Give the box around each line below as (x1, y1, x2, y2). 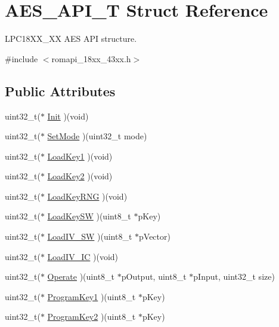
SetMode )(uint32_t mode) (47, 130, 147, 142)
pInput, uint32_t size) (193, 270, 275, 283)
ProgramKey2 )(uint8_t (47, 310, 136, 323)
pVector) (139, 230, 170, 243)
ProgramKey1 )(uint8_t (47, 290, 136, 302)
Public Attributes (5, 81, 116, 100)
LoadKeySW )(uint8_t (47, 210, 131, 222)
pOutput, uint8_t (121, 270, 187, 283)
